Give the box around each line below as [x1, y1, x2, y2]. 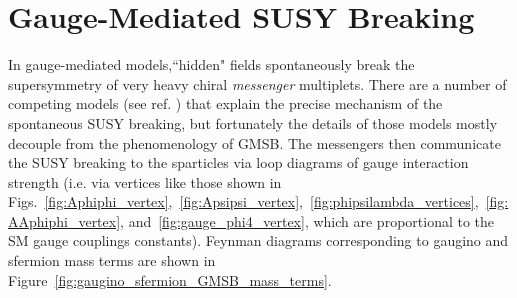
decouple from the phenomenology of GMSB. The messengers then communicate [8, 132, 501, 153]
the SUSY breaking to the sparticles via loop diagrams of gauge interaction [8, 152, 469, 173]
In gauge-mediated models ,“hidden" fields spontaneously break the [8, 54, 415, 75]
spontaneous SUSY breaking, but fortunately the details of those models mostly [8, 112, 498, 133]
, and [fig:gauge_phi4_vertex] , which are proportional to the [120, 210, 495, 231]
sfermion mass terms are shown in [8, 250, 216, 271]
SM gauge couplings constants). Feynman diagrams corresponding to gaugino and [8, 230, 509, 251]
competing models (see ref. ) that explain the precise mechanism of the [8, 93, 443, 114]
